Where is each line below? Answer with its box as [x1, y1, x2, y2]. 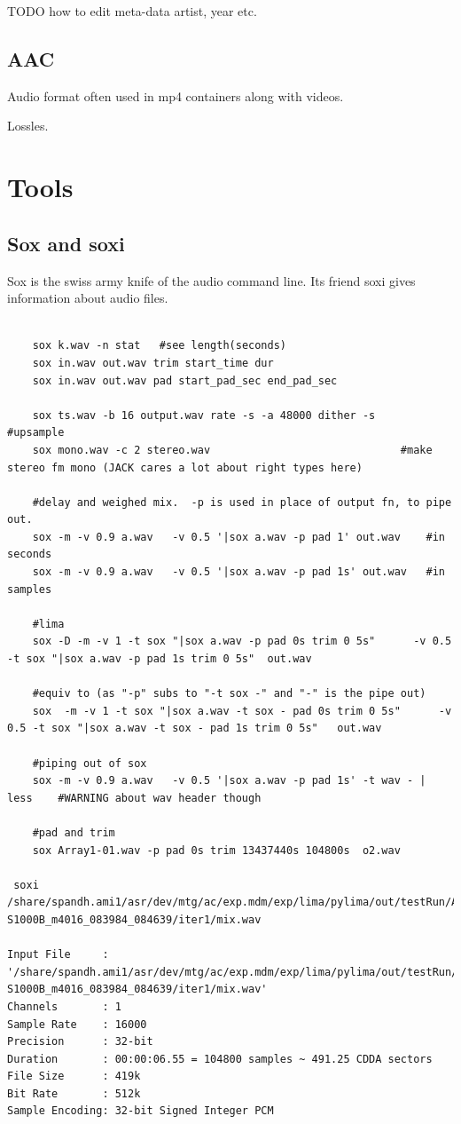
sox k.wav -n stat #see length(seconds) [32, 339, 286, 352]
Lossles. [7, 116, 49, 135]
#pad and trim [32, 826, 115, 839]
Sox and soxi [7, 229, 125, 257]
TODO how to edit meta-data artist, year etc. [7, 2, 257, 20]
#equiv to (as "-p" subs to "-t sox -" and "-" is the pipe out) [32, 687, 426, 701]
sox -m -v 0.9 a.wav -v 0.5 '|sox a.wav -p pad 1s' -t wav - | [32, 774, 426, 788]
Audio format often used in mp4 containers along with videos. [7, 86, 344, 105]
